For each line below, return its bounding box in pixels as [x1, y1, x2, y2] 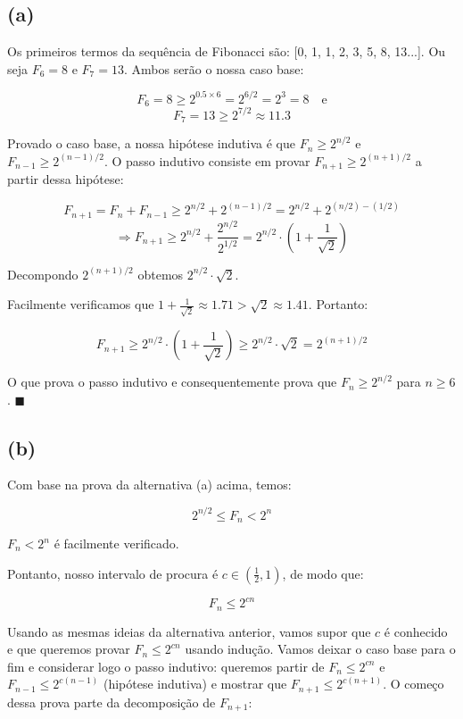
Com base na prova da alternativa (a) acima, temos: [7, 475, 292, 494]
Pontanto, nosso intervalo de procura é [7, 564, 219, 582]
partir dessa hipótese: [7, 170, 124, 188]
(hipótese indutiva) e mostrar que [103, 674, 287, 693]
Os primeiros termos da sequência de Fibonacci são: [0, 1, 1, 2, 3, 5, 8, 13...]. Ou [7, 42, 446, 61]
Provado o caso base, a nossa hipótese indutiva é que [7, 134, 295, 153]
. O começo [383, 674, 444, 693]
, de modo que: [282, 564, 364, 582]
